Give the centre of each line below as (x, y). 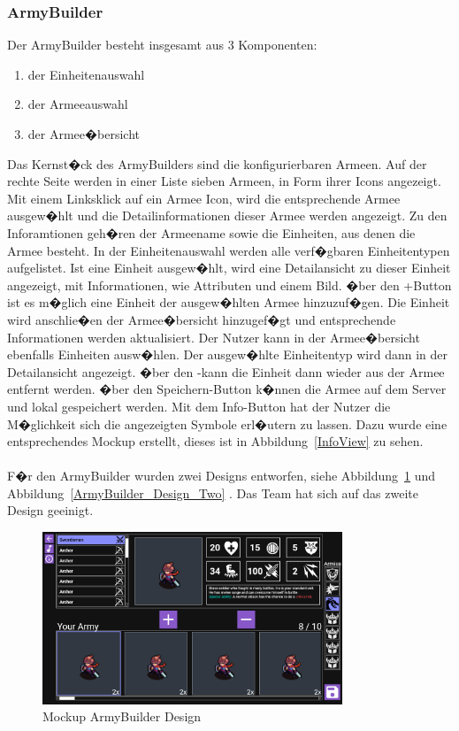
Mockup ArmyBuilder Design (122, 716)
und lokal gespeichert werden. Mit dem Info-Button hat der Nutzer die (199, 406)
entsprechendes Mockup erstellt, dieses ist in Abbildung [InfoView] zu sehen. (215, 441)
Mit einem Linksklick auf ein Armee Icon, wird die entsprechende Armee (204, 198)
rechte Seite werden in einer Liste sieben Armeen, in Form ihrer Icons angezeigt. (224, 181)
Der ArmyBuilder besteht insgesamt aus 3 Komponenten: (162, 45)
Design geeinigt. (50, 510)
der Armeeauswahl (78, 104)
